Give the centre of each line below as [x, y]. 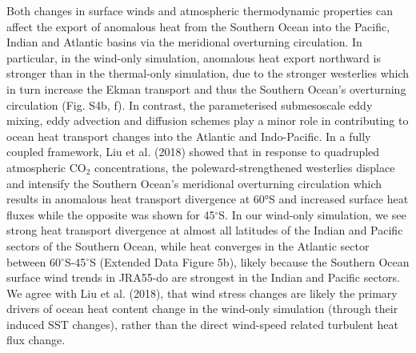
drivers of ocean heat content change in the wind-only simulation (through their [202, 309]
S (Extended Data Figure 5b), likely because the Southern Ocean [250, 261]
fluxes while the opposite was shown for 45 [111, 214]
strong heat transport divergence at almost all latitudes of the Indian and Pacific [205, 230]
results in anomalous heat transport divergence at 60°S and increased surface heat [208, 199]
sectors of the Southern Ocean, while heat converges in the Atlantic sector [188, 245]
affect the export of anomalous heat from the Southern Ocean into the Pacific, [198, 26]
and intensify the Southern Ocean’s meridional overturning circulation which [194, 183]
